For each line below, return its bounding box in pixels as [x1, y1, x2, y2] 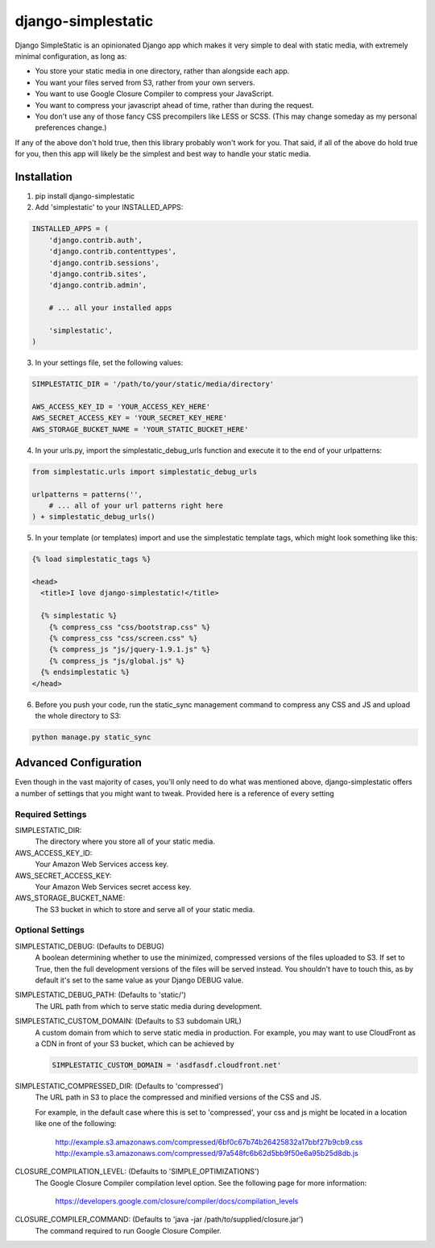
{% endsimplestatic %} [40, 668, 130, 677]
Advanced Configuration [14, 756, 143, 770]
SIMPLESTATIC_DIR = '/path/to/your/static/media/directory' [31, 379, 275, 389]
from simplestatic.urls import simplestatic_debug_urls [31, 467, 258, 476]
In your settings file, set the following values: [35, 358, 184, 367]
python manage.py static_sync [31, 732, 151, 742]
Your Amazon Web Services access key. [35, 860, 169, 869]
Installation [14, 170, 72, 183]
